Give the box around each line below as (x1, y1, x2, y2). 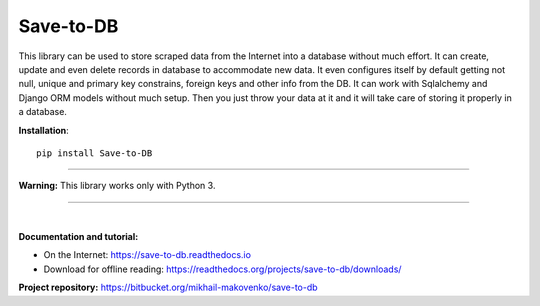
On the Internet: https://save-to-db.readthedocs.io (43, 249, 252, 261)
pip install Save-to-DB (36, 147, 153, 159)
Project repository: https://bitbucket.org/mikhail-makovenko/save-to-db (18, 281, 319, 294)
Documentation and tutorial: (18, 231, 139, 243)
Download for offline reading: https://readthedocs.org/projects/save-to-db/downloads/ (43, 263, 402, 275)
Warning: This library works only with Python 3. (18, 180, 216, 192)
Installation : (18, 124, 69, 136)
